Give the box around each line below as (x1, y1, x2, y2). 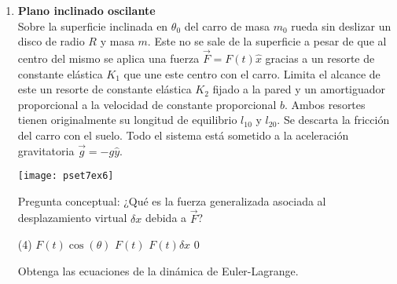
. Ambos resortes (284, 96, 366, 112)
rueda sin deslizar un (291, 17, 391, 34)
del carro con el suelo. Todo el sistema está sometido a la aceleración (17, 126, 349, 143)
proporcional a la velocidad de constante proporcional (17, 96, 277, 112)
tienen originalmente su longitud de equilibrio (17, 111, 237, 128)
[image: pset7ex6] (17, 170, 114, 182)
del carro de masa (184, 17, 270, 34)
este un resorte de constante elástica (17, 81, 192, 97)
